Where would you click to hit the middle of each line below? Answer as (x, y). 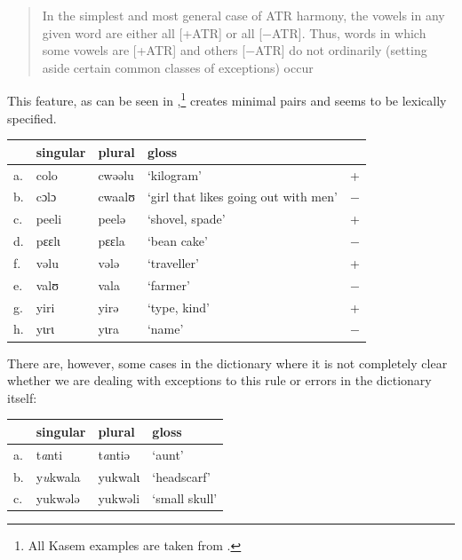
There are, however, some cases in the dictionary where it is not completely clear (227, 363)
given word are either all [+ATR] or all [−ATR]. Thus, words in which (234, 32)
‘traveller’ (173, 262)
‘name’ (165, 329)
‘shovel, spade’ (186, 219)
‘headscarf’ (181, 476)
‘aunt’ (168, 454)
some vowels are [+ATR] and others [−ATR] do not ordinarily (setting (235, 50)
